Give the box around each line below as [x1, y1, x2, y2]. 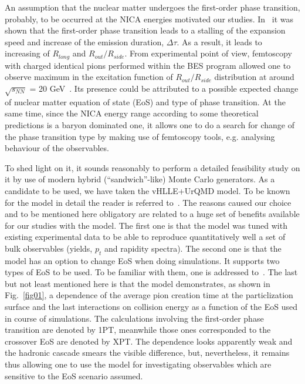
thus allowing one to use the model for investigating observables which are [5, 358, 272, 370]
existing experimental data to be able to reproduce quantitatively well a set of [5, 231, 286, 243]
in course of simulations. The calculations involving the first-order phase [5, 312, 264, 324]
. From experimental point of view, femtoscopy [124, 47, 292, 59]
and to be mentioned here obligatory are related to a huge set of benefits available [5, 208, 300, 220]
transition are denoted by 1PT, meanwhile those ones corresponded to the [5, 323, 271, 336]
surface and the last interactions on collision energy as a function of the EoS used [5, 300, 297, 313]
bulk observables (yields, [5, 242, 93, 254]
